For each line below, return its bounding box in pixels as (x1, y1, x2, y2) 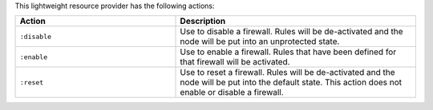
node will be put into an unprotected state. (180, 36, 340, 47)
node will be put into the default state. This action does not (180, 77, 403, 88)
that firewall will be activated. (180, 57, 290, 68)
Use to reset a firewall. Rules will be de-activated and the (180, 67, 396, 78)
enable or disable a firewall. (180, 87, 284, 98)
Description (180, 16, 226, 27)
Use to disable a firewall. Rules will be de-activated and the (180, 26, 404, 37)
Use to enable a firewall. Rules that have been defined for (180, 46, 397, 57)
